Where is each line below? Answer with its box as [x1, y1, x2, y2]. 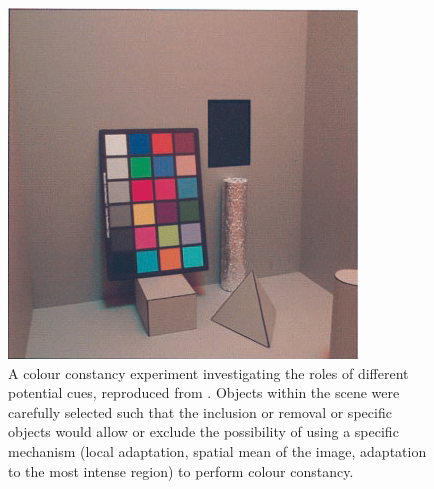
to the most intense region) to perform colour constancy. [8, 460, 354, 481]
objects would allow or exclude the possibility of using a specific [8, 421, 399, 442]
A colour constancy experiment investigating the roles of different [8, 362, 409, 383]
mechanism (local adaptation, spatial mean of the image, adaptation [8, 440, 427, 461]
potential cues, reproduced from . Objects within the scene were [8, 382, 400, 403]
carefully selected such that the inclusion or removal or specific [8, 401, 392, 422]
